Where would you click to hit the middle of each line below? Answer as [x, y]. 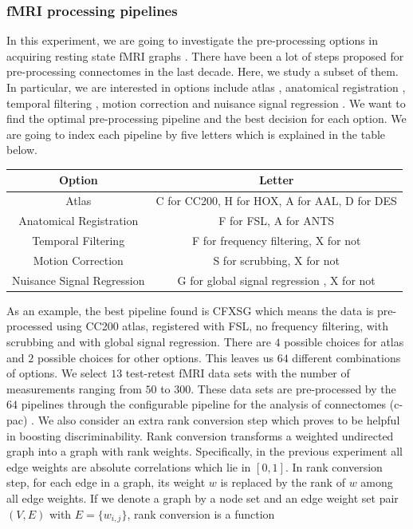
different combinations [346, 357]
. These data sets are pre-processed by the [293, 388]
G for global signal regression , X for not [276, 280]
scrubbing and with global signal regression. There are [139, 341]
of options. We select [57, 373]
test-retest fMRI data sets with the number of [238, 373]
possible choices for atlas [344, 341]
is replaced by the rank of [283, 482]
